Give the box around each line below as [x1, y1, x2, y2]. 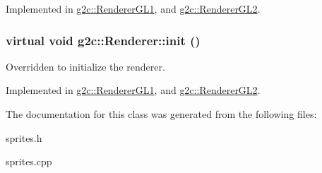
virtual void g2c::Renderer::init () [6, 31, 201, 49]
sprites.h [6, 130, 42, 145]
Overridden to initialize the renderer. [6, 59, 165, 73]
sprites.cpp [6, 154, 52, 169]
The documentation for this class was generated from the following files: [6, 107, 317, 121]
